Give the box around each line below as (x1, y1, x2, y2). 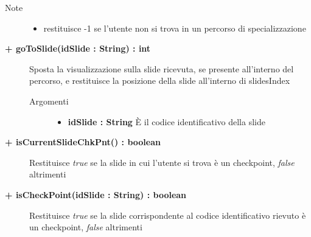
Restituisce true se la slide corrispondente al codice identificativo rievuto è (29, 208, 306, 221)
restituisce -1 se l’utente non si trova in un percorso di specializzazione (43, 21, 306, 34)
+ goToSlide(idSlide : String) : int (5, 42, 151, 55)
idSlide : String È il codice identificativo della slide (68, 115, 265, 128)
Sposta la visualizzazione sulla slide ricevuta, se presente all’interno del (29, 62, 294, 75)
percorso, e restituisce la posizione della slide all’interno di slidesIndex (29, 74, 290, 87)
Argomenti (29, 94, 69, 107)
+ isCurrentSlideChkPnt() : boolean (5, 136, 161, 148)
